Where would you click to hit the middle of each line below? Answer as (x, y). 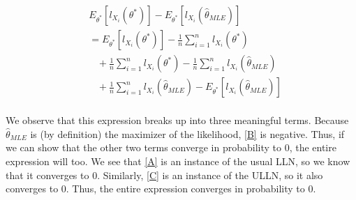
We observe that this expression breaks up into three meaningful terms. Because (177, 120)
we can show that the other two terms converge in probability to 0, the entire (171, 147)
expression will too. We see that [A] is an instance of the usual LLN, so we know (178, 161)
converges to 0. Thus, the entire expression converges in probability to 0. (161, 189)
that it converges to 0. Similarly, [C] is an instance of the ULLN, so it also (164, 175)
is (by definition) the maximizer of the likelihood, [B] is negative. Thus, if (187, 133)
